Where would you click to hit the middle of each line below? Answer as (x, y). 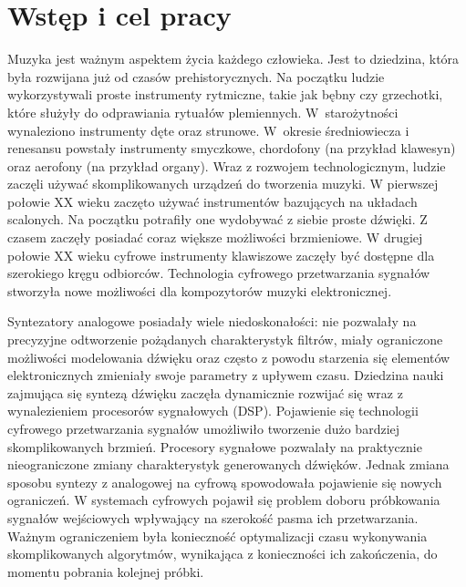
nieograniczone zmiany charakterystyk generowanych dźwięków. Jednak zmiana (228, 464)
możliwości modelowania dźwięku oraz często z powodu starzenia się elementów (229, 357)
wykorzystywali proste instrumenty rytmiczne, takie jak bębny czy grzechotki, (225, 94)
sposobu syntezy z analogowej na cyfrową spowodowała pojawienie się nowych (225, 482)
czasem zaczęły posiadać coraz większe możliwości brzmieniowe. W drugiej (215, 237)
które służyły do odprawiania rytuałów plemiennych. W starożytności (203, 112)
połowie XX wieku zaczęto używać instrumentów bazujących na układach (212, 201)
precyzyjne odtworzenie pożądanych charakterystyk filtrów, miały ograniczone (225, 340)
